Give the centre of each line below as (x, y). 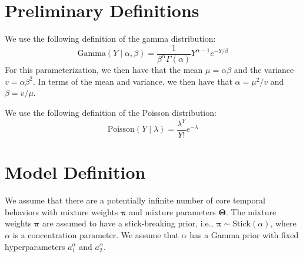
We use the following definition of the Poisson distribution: (111, 112)
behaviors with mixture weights (61, 211)
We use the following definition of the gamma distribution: (110, 39)
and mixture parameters (172, 211)
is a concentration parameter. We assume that (96, 234)
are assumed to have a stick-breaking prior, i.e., (128, 223)
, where (283, 223)
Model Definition (75, 172)
